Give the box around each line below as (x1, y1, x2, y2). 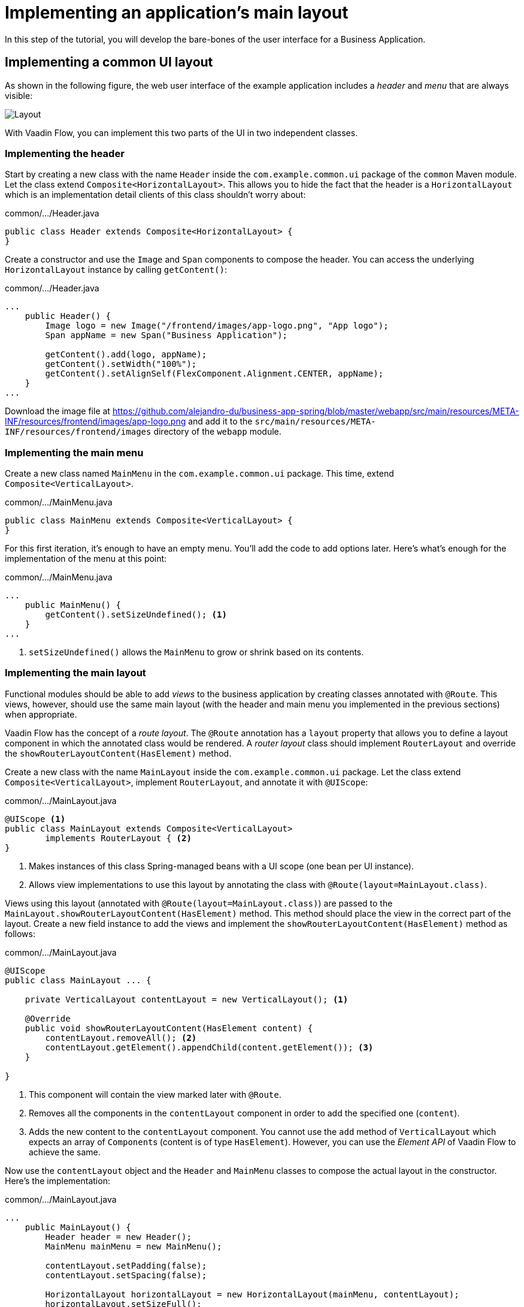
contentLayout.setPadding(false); (45, 1260, 207, 1270)
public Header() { (25, 311, 111, 321)
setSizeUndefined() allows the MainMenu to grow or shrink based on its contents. (29, 647, 364, 658)
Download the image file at (5, 406, 110, 417)
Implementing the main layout (5, 667, 146, 679)
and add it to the (188, 416, 253, 427)
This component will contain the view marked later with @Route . (29, 1089, 281, 1100)
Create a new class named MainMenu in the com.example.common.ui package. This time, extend (5, 468, 394, 479)
